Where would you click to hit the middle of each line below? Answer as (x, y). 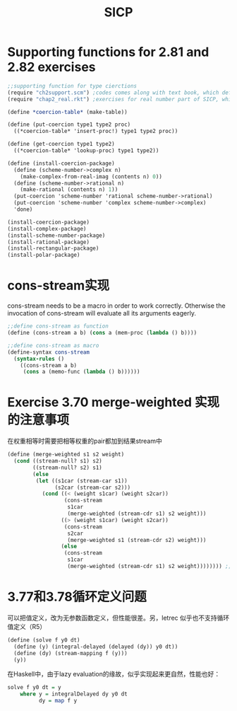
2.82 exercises (51, 67)
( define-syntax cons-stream (49, 352)
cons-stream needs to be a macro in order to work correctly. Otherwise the (116, 306)
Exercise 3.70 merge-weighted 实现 (114, 402)
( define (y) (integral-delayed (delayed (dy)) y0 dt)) (96, 647)
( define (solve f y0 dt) (44, 640)
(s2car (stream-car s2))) (93, 487)
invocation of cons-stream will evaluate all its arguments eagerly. (102, 313)
